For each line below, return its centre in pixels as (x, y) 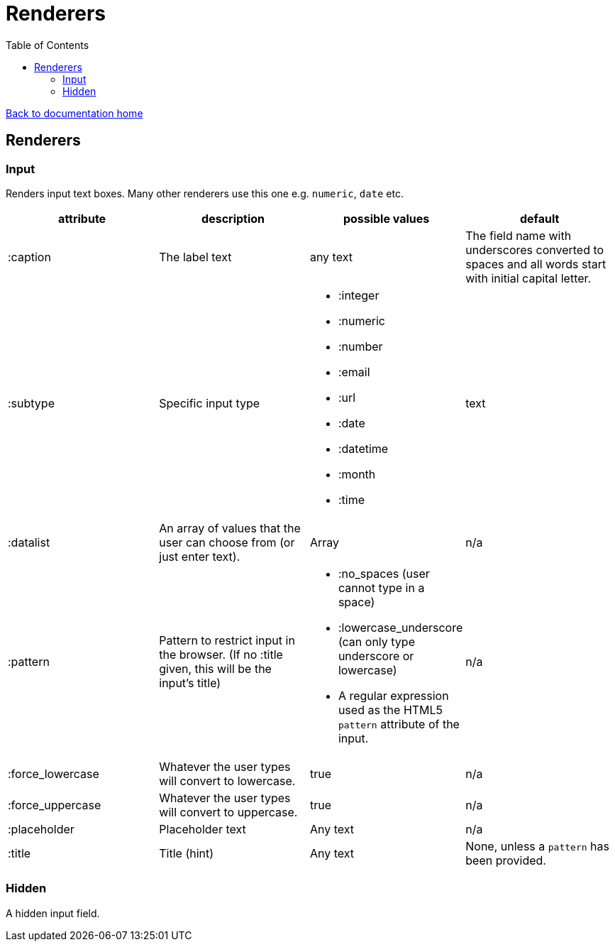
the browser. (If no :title (221, 654)
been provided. (506, 860)
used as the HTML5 (390, 710)
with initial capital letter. (528, 278)
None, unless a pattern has (537, 846)
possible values (386, 218)
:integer (359, 295)
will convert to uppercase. (228, 812)
